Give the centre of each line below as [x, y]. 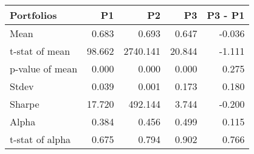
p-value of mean [44, 68]
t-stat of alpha [40, 139]
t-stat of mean [40, 51]
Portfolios [33, 15]
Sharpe [25, 104]
